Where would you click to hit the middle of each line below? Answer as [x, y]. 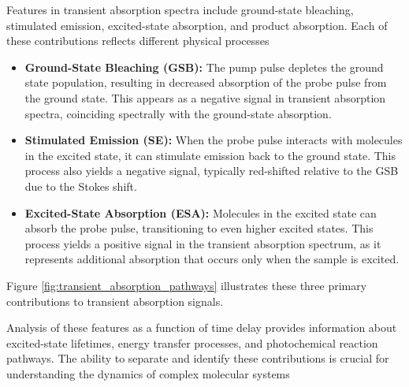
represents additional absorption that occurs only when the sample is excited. [212, 259]
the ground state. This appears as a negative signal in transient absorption [205, 97]
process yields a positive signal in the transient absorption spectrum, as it [203, 243]
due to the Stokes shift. [81, 186]
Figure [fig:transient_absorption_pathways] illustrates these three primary [187, 285]
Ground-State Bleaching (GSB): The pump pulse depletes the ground [204, 67]
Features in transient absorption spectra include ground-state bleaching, [180, 9]
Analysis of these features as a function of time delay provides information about [202, 327]
